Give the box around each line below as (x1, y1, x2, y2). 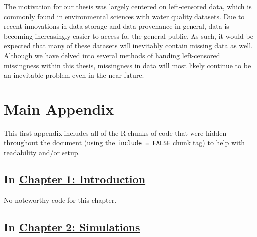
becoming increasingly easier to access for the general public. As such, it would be (4, 30, 253, 41)
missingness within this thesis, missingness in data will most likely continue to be (4, 60, 251, 70)
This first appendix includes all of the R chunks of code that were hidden (4, 127, 227, 138)
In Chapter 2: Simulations (4, 219, 140, 234)
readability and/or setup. (4, 147, 80, 158)
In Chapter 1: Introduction (4, 171, 146, 187)
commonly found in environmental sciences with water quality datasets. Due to (4, 11, 245, 21)
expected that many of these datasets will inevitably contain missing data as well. (4, 40, 253, 51)
